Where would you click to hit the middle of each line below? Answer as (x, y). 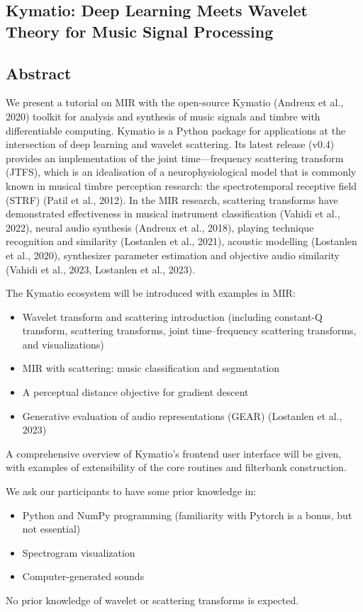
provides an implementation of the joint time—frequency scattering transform (175, 158)
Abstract (39, 73)
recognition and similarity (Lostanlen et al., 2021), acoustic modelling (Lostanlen (181, 241)
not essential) (51, 529)
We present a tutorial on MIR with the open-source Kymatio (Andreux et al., (175, 102)
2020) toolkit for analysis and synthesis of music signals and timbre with (163, 116)
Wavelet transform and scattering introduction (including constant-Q (172, 316)
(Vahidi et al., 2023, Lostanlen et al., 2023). (101, 269)
